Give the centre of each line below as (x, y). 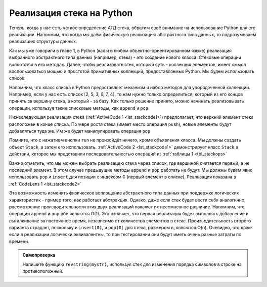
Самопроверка (39, 255)
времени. (19, 241)
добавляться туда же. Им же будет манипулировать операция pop (80, 131)
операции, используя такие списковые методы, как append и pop (79, 108)
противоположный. (43, 271)
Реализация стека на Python (71, 13)
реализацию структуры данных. (43, 42)
